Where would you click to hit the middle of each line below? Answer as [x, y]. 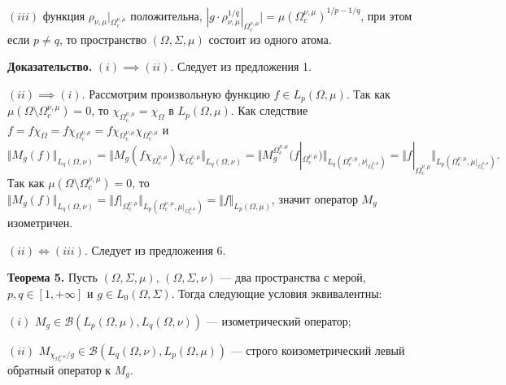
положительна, [166, 15]
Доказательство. [50, 66]
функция [64, 15]
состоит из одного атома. [270, 39]
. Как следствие [269, 110]
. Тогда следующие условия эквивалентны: [277, 293]
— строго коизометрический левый [318, 350]
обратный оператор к [59, 369]
